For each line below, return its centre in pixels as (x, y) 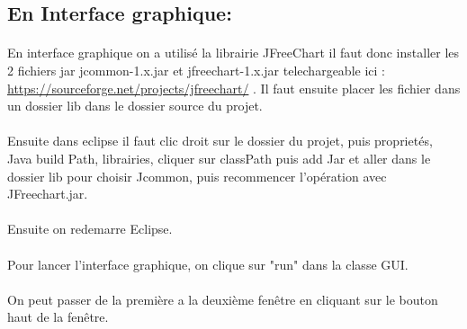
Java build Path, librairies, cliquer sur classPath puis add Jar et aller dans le (219, 158)
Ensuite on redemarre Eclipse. (90, 229)
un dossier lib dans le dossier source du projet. (135, 106)
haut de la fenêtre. (58, 317)
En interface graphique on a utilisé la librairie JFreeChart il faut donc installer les (233, 53)
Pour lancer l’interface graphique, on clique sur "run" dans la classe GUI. (208, 264)
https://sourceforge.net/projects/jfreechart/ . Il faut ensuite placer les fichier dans (234, 88)
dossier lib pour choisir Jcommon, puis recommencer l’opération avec (197, 176)
